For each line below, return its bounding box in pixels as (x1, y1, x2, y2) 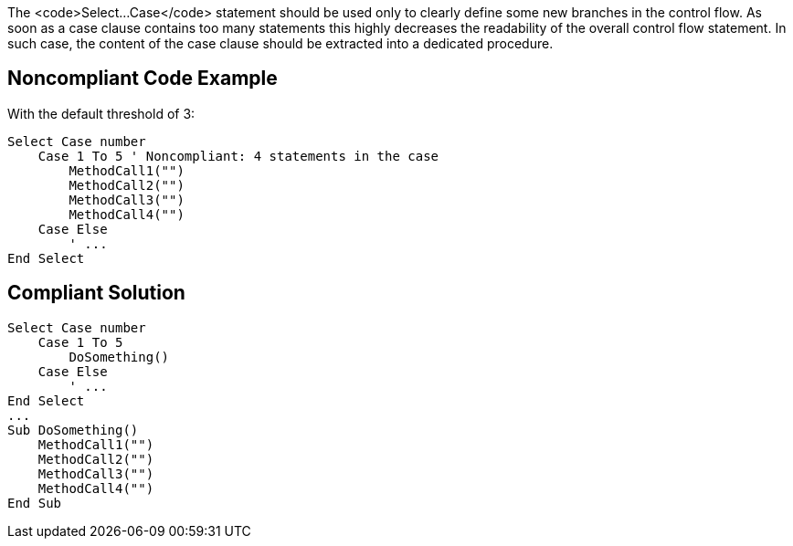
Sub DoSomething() (7, 422, 139, 437)
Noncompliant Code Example (7, 67, 278, 90)
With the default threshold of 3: (7, 105, 196, 121)
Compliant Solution (7, 281, 185, 305)
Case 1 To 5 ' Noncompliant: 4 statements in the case (37, 148, 439, 163)
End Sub (7, 495, 62, 510)
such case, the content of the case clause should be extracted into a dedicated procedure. (7, 36, 554, 51)
